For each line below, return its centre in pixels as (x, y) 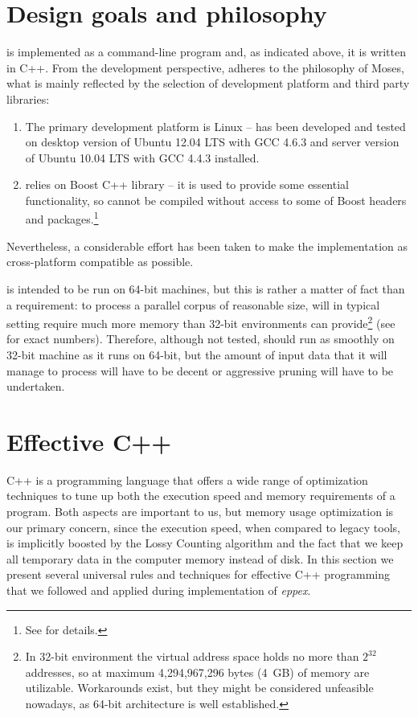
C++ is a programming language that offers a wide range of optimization (187, 479)
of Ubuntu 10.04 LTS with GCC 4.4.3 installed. (142, 157)
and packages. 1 (62, 218)
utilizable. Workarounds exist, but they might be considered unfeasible (199, 688)
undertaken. (36, 386)
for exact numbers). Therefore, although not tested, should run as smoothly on (201, 339)
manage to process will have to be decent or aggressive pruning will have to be (200, 370)
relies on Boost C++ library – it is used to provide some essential (187, 184)
